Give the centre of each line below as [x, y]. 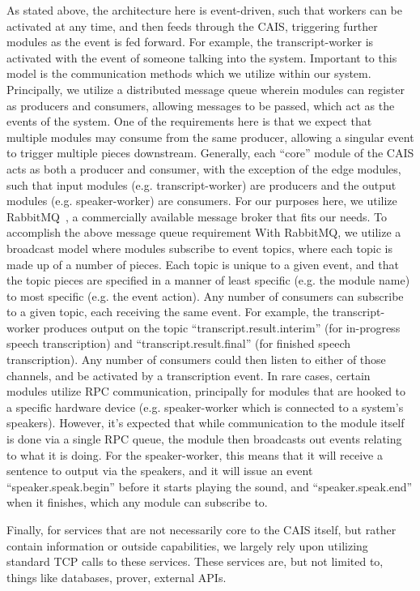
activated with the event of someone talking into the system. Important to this [202, 57]
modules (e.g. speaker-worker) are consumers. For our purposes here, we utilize [202, 201]
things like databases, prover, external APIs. [117, 577]
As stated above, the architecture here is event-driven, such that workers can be [205, 10]
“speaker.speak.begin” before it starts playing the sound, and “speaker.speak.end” [210, 486]
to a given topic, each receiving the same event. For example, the [168, 312]
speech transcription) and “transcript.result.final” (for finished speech [179, 343]
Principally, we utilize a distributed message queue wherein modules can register [206, 89]
